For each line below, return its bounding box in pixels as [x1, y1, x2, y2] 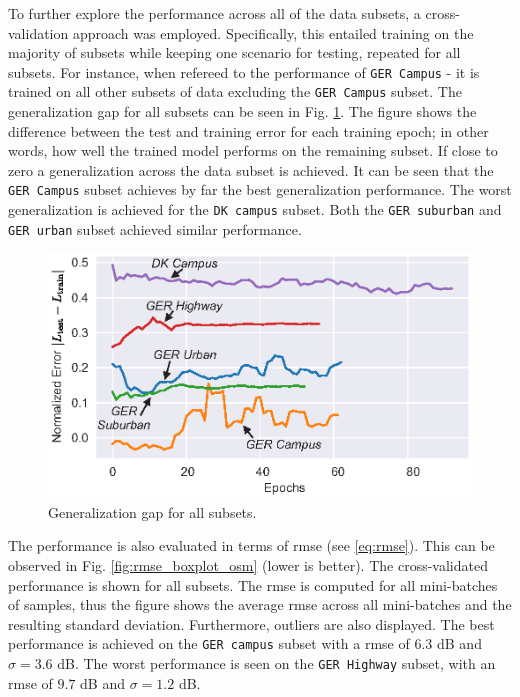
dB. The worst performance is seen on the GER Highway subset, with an [57, 653, 496, 674]
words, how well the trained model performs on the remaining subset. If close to [8, 140, 498, 161]
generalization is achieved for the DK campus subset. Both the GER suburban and [8, 199, 502, 220]
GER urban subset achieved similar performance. [8, 218, 302, 239]
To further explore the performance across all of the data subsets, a [8, 3, 421, 23]
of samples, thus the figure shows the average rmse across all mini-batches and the [8, 594, 512, 615]
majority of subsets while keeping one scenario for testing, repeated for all [8, 42, 461, 63]
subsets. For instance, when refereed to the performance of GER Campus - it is [8, 61, 480, 82]
